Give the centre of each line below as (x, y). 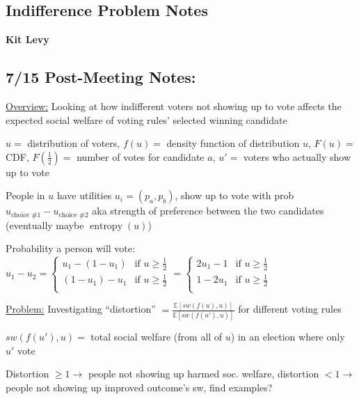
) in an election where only (288, 336)
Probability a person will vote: (70, 248)
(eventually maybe (45, 225)
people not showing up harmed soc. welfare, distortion (204, 374)
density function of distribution (233, 143)
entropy (106, 226)
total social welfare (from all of (157, 336)
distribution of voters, (74, 143)
